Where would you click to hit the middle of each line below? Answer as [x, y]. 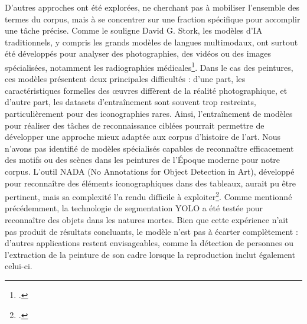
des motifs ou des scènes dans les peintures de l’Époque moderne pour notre [143, 160]
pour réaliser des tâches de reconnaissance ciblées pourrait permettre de [135, 125]
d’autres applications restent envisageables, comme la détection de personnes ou [149, 243]
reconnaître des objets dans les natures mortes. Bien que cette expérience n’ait [147, 220]
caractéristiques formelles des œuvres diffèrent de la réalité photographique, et [146, 90]
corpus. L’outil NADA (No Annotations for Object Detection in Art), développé [150, 171]
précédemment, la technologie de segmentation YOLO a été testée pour [134, 208]
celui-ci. [19, 266]
